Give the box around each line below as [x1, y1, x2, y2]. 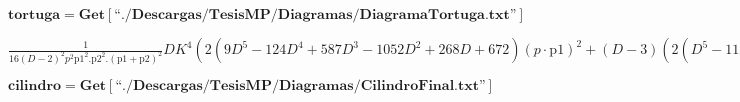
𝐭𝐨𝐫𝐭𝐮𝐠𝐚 [8, 8, 61, 22]
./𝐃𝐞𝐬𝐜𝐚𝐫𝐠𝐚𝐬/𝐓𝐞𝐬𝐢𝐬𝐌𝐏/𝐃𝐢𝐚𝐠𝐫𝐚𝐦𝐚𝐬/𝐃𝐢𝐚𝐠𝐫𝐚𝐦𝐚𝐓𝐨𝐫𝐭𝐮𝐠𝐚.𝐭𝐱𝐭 [120, 8, 510, 22]
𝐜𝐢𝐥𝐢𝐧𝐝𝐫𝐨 [8, 78, 62, 93]
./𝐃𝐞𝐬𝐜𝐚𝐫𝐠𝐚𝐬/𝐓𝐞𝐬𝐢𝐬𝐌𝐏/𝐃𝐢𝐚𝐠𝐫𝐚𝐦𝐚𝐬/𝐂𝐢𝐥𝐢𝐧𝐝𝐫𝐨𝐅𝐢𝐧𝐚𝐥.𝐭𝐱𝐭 [122, 78, 480, 93]
